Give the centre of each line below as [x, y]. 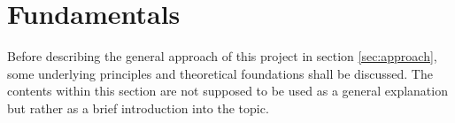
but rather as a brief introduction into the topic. [138, 108]
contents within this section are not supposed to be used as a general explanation [227, 91]
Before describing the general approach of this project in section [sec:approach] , [222, 56]
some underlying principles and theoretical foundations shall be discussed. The [220, 73]
